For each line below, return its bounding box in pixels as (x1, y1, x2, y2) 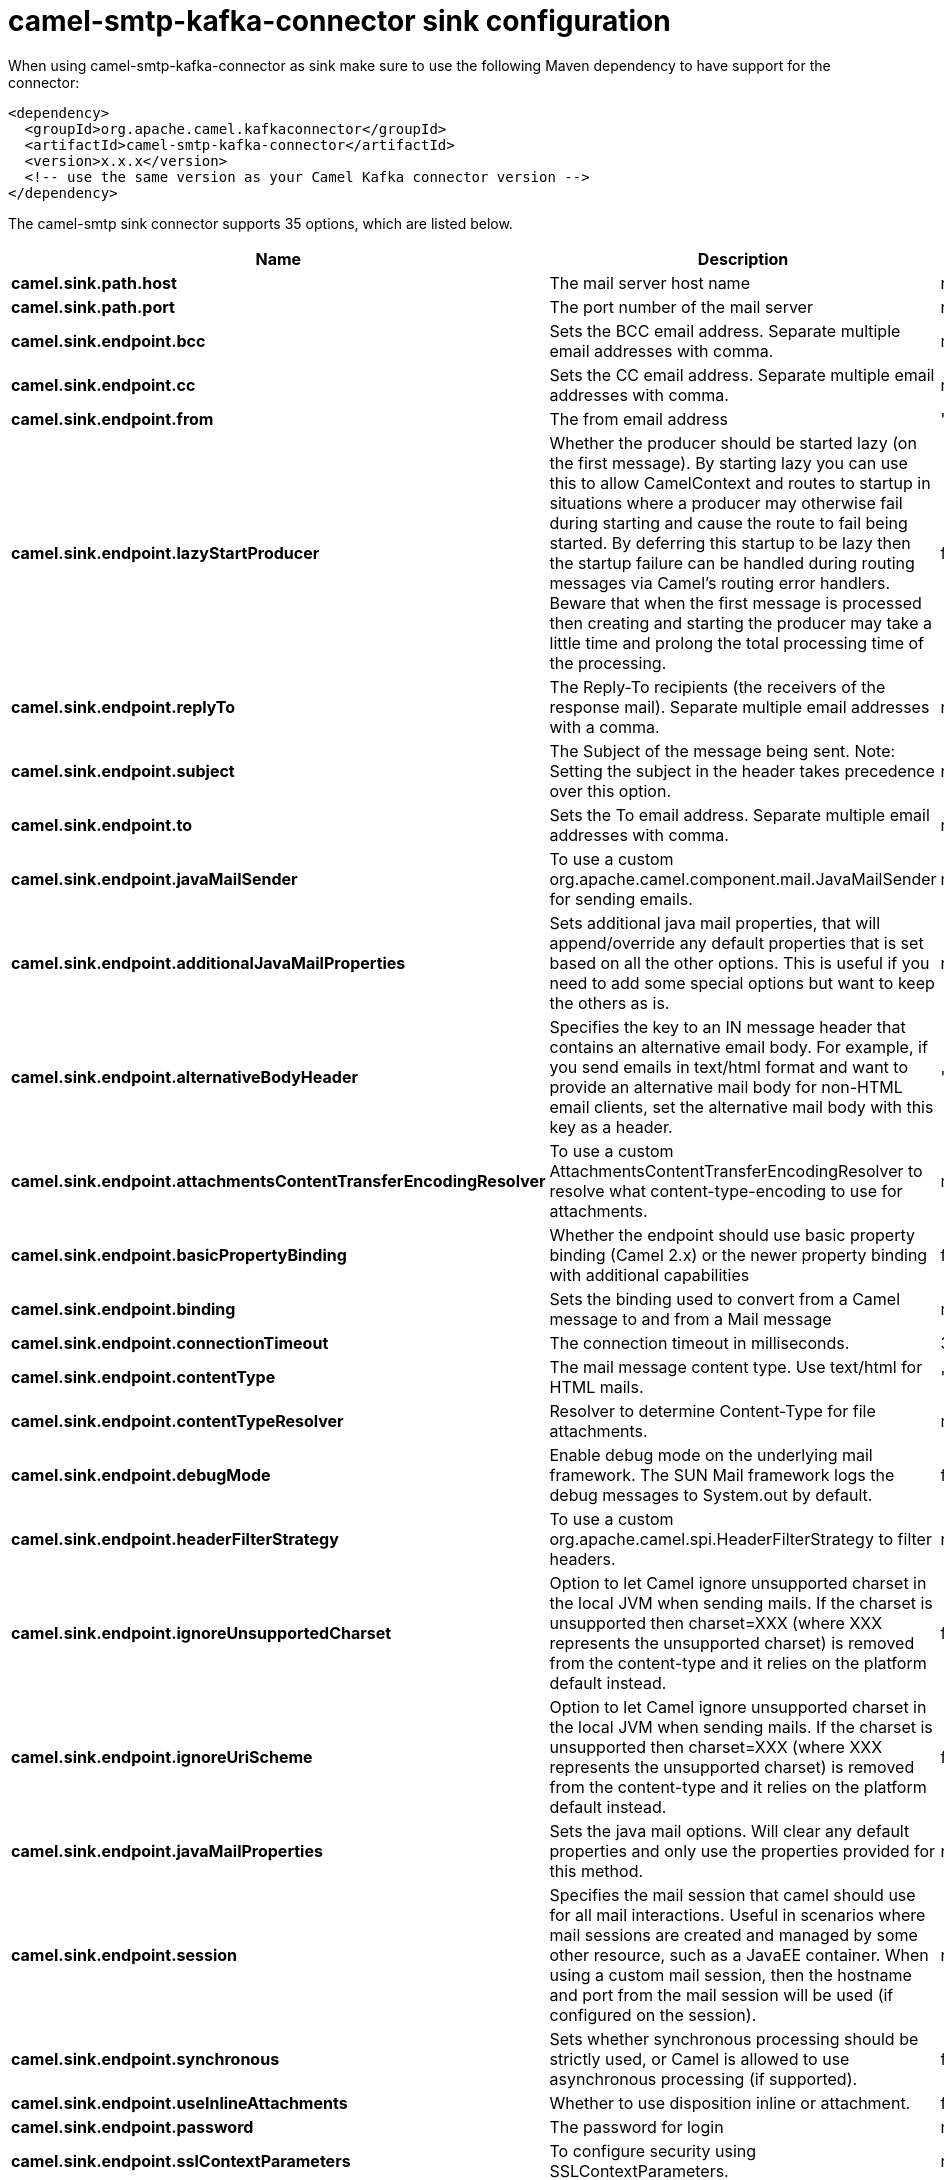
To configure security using (549, 2140, 757, 2161)
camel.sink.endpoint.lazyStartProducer (11, 542, 320, 563)
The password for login (549, 2116, 724, 2137)
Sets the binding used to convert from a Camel (549, 1288, 901, 1309)
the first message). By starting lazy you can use (549, 452, 908, 473)
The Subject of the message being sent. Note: (549, 740, 896, 761)
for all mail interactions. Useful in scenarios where (549, 1904, 926, 1925)
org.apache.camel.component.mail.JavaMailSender (549, 868, 937, 889)
